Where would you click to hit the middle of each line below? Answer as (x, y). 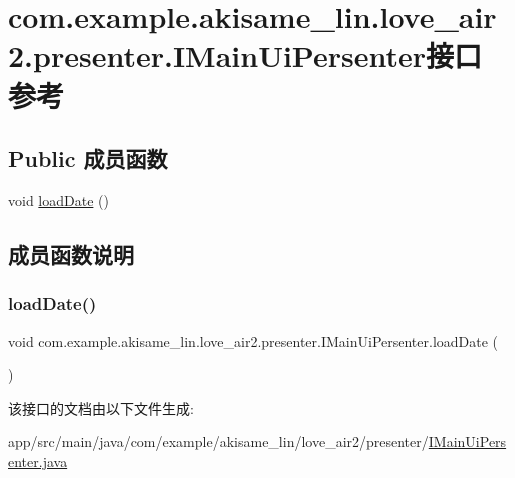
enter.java (38, 460)
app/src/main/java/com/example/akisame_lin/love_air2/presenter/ (218, 441)
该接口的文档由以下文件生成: (101, 407)
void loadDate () (58, 199)
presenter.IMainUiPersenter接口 (258, 55)
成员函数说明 (71, 253)
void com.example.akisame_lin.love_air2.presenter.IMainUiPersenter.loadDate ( (253, 340)
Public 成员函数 (88, 158)
